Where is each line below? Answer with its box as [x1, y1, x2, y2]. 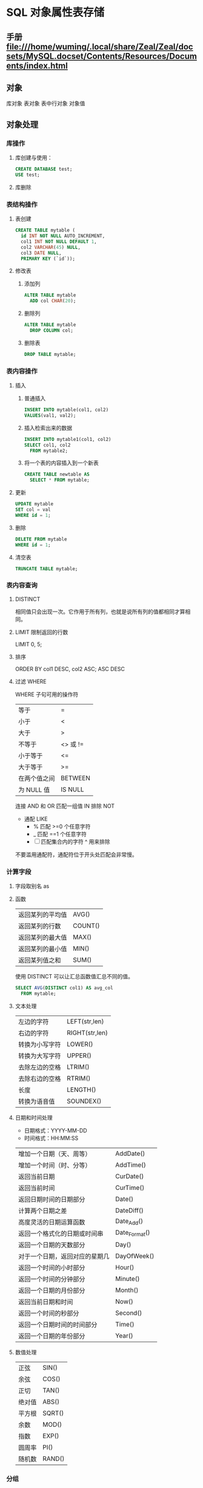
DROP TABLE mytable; [24, 351, 76, 357]
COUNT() [72, 921, 100, 930]
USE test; [15, 171, 41, 178]
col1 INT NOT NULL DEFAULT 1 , [21, 238, 97, 245]
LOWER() [66, 1040, 93, 1048]
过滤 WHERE [15, 678, 47, 685]
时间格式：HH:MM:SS [24, 1134, 79, 1142]
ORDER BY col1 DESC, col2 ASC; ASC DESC [15, 665, 125, 672]
